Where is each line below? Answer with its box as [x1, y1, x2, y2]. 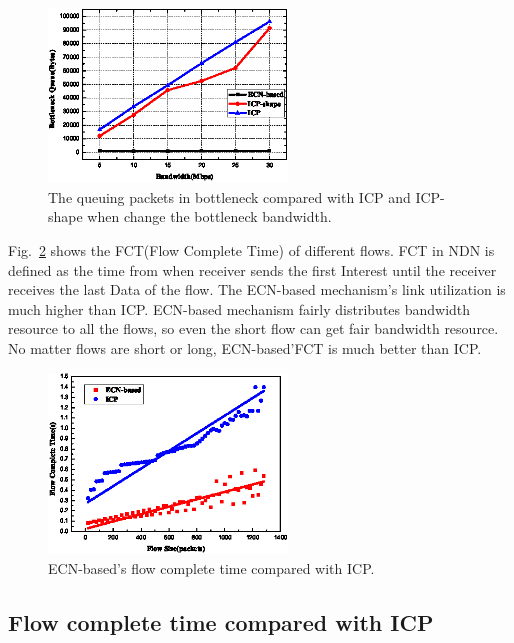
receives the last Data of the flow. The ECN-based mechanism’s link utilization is [8, 279, 506, 300]
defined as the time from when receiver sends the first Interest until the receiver [8, 259, 497, 280]
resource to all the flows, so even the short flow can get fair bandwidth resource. [8, 318, 499, 339]
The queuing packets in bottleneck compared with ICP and [48, 186, 411, 207]
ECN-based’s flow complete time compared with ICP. [48, 558, 375, 579]
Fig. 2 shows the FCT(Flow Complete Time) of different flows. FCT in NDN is [8, 240, 495, 261]
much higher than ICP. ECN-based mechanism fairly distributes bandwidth [8, 298, 471, 319]
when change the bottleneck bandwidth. [87, 206, 332, 227]
